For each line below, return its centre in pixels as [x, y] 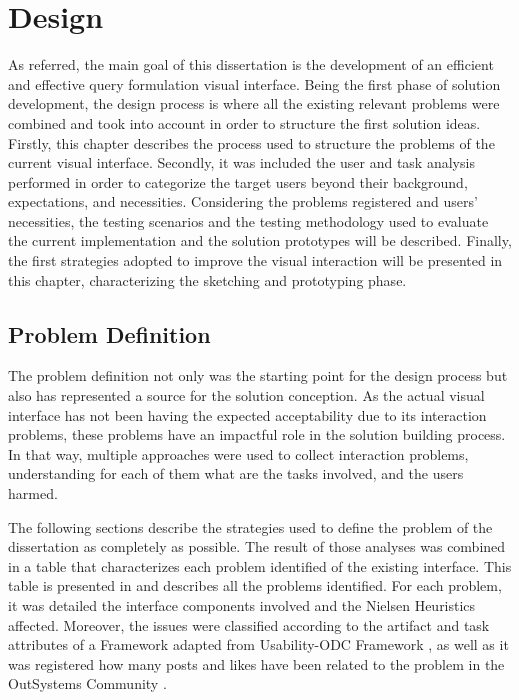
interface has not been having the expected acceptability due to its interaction [247, 414]
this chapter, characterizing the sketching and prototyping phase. [207, 279]
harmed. [33, 493]
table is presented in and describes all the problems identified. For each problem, [255, 585]
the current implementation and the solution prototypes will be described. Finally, [260, 240]
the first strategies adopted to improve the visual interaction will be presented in [255, 260]
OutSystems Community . [87, 683]
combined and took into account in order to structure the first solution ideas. [244, 122]
